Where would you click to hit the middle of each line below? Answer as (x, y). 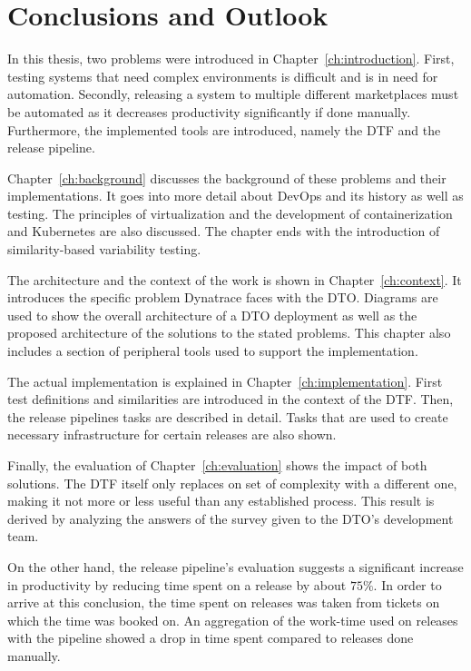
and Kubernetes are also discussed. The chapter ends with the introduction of (224, 231)
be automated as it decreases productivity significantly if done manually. (209, 111)
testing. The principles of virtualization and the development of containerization (230, 213)
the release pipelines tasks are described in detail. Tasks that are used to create (228, 416)
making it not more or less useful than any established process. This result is (221, 501)
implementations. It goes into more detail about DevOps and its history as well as (235, 196)
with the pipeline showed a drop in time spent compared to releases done (211, 638)
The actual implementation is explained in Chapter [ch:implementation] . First (225, 381)
